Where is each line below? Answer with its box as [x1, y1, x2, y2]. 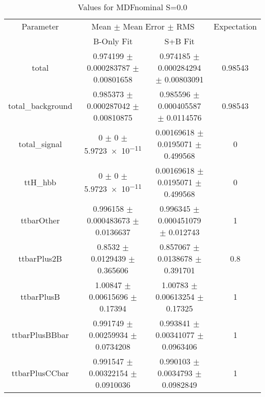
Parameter [21, 20, 59, 32]
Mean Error [123, 20, 165, 32]
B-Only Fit [93, 35, 133, 47]
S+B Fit [164, 35, 195, 47]
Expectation [214, 20, 257, 32]
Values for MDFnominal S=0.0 [77, 1, 188, 13]
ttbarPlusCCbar [11, 367, 69, 379]
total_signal [18, 138, 62, 150]
